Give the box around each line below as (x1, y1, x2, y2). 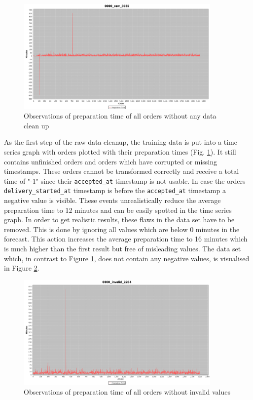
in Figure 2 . (4, 263, 39, 273)
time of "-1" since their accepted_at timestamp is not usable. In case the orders (4, 175, 246, 186)
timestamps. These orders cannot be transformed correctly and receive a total (4, 166, 239, 176)
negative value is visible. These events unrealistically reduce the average (4, 195, 221, 205)
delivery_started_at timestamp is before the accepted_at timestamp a (4, 185, 226, 196)
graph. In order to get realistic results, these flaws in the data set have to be (4, 214, 235, 225)
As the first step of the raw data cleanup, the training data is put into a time (4, 137, 237, 147)
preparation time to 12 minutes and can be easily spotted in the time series (4, 204, 232, 215)
